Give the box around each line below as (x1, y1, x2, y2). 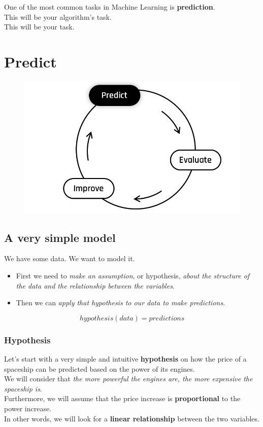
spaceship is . (4, 383, 42, 394)
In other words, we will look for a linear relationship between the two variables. (4, 413, 259, 423)
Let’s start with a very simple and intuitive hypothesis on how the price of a (4, 353, 247, 364)
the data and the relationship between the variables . (16, 280, 175, 291)
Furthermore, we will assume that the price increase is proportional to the (4, 393, 241, 404)
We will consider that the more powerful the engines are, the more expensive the (4, 373, 253, 384)
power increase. (4, 403, 52, 413)
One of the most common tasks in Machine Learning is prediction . (4, 2, 215, 12)
